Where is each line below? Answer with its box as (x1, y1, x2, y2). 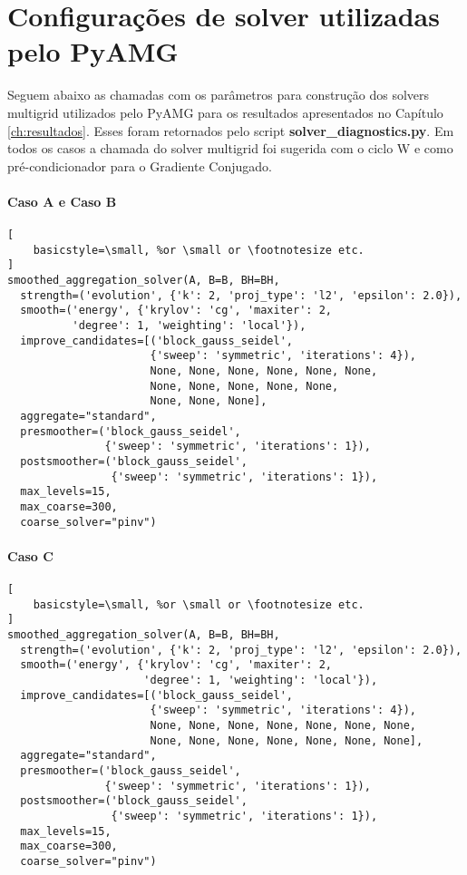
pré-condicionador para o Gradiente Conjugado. (7, 156, 272, 175)
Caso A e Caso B (7, 191, 117, 210)
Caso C (7, 546, 54, 565)
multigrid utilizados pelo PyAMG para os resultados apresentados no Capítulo (7, 102, 443, 122)
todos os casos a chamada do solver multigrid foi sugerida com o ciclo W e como (7, 139, 453, 158)
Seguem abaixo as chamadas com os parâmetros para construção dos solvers (7, 85, 430, 104)
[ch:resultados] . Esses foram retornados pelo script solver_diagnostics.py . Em (7, 121, 454, 140)
